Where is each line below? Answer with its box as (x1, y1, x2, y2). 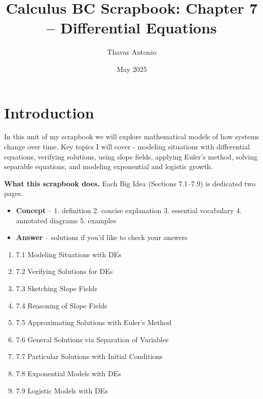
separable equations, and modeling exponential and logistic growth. (4, 161, 213, 172)
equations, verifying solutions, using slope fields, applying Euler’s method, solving (4, 151, 257, 162)
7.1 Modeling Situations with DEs (16, 249, 122, 259)
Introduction (4, 102, 94, 123)
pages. (4, 188, 23, 198)
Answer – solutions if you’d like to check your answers (16, 232, 187, 243)
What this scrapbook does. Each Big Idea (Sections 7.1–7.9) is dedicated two (4, 178, 256, 188)
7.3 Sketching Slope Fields (16, 283, 97, 293)
